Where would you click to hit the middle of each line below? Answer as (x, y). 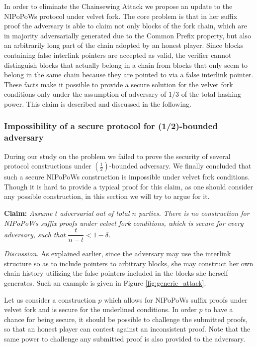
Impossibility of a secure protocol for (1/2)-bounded (111, 126)
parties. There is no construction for (194, 213)
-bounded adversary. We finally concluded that (180, 166)
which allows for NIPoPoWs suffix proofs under (176, 299)
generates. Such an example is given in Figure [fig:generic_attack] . (105, 283)
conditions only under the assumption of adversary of (85, 94)
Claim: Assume (28, 213)
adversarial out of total (95, 213)
